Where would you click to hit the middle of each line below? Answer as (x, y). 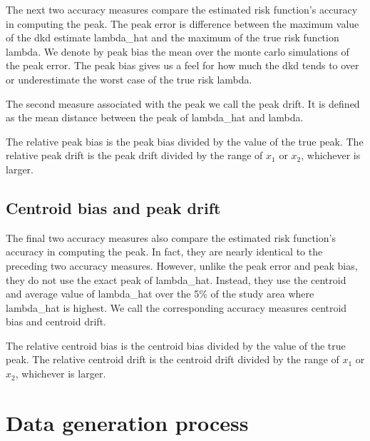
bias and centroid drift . (56, 321)
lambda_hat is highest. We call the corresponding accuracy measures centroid (176, 307)
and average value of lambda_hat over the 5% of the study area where (160, 294)
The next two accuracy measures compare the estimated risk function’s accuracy (182, 9)
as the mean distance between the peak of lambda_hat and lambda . (155, 117)
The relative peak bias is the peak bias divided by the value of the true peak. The (185, 141)
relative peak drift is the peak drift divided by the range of (134, 155)
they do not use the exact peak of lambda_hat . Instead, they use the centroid (176, 279)
